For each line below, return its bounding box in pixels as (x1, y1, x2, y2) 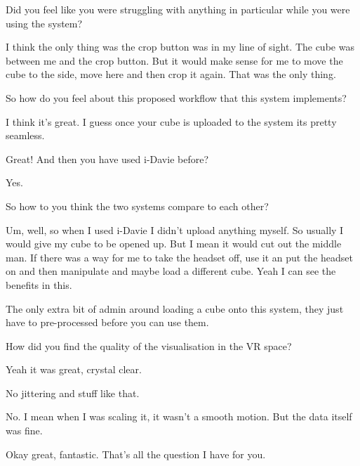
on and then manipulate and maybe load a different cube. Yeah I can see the (6, 264, 336, 278)
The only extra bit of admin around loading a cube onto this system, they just (6, 301, 344, 316)
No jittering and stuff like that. (6, 385, 140, 400)
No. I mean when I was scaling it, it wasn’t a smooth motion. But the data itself (6, 409, 352, 424)
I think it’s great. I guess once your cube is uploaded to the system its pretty (6, 114, 337, 129)
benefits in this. (6, 277, 72, 292)
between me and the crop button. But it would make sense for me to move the (6, 53, 343, 67)
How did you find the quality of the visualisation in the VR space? (6, 338, 292, 353)
